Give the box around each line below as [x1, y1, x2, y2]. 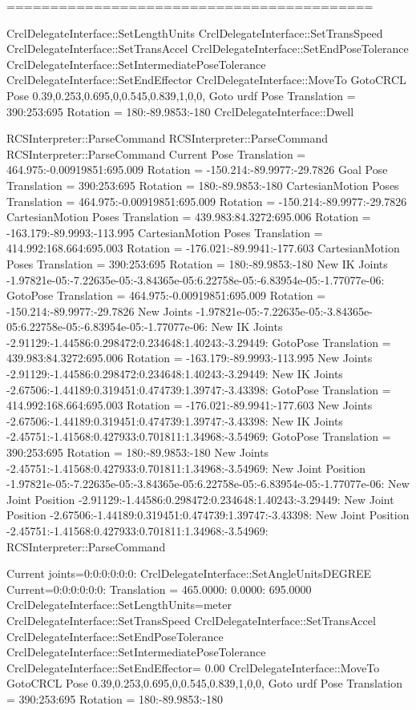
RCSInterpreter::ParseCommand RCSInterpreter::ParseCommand [6, 130, 329, 147]
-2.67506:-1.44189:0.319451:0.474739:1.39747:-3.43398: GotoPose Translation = [6, 381, 391, 397]
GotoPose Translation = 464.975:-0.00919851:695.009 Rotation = [6, 287, 326, 304]
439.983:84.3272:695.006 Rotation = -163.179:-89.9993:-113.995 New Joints [6, 349, 373, 366]
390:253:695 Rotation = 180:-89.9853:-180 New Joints [6, 444, 269, 461]
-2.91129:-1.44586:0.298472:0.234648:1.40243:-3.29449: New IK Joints [6, 365, 343, 382]
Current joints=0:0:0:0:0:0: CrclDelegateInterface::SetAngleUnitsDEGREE [6, 565, 372, 582]
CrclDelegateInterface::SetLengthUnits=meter [6, 596, 232, 613]
